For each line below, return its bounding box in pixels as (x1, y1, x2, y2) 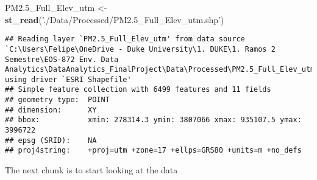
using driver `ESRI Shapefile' (5, 75, 132, 84)
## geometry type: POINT (5, 95, 110, 105)
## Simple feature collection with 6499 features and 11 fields (5, 85, 271, 94)
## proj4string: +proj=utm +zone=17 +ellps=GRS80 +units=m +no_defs (5, 146, 302, 155)
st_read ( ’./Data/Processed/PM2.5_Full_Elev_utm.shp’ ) (5, 13, 224, 26)
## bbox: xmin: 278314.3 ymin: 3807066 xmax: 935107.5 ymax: (5, 116, 302, 125)
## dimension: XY (5, 105, 97, 114)
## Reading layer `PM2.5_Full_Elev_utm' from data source (5, 35, 245, 44)
